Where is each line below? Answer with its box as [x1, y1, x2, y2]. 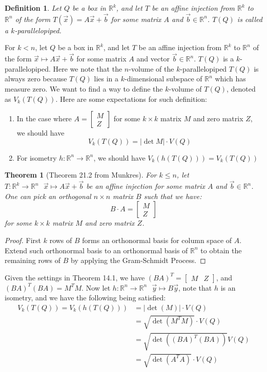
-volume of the [129, 63, 174, 74]
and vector [136, 53, 170, 64]
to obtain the [200, 245, 242, 255]
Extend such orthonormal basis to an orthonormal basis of [5, 245, 188, 255]
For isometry [16, 152, 57, 163]
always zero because [5, 73, 67, 84]
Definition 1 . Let [5, 3, 61, 13]
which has [215, 73, 246, 84]
